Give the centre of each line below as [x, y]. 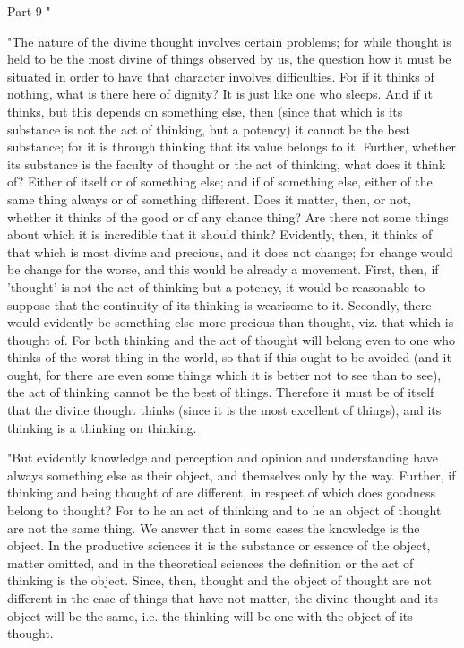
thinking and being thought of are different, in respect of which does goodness [222, 492]
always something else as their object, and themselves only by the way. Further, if [232, 475]
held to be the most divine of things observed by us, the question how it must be [229, 59]
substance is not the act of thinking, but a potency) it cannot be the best [209, 129]
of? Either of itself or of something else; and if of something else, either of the [220, 181]
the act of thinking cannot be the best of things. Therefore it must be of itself [221, 392]
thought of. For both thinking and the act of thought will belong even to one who [232, 339]
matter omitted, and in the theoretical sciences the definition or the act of [211, 562]
